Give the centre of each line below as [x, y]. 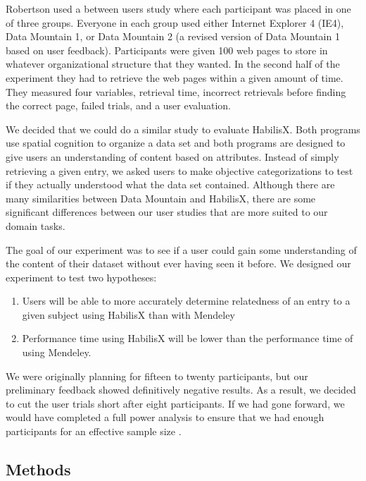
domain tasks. [36, 225]
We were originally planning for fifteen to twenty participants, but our [157, 376]
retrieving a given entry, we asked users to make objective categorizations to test [179, 170]
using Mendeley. [57, 352]
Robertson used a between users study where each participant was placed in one [178, 8]
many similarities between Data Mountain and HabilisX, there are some [161, 198]
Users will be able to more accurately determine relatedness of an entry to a [186, 301]
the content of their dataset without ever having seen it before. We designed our [178, 263]
